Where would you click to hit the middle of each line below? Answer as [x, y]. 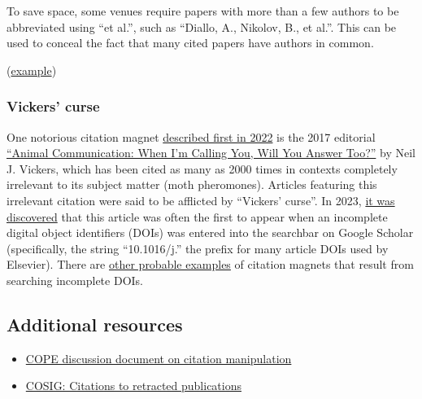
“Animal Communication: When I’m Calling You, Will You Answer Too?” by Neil [211, 153]
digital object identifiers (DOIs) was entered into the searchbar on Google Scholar [210, 232]
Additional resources [95, 324]
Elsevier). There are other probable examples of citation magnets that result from [210, 264]
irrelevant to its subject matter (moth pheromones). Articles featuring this [192, 184]
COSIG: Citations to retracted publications [133, 386]
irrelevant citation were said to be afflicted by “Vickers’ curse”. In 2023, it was [201, 200]
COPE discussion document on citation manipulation [159, 358]
